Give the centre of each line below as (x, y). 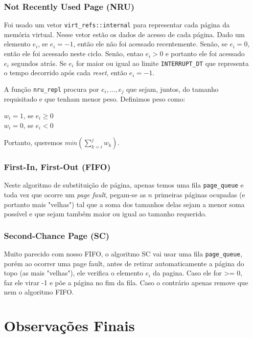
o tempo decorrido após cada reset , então (66, 73)
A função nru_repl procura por (52, 89)
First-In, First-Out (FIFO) (57, 167)
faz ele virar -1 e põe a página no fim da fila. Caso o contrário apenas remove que (126, 282)
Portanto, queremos (33, 142)
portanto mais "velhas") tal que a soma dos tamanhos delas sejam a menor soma (124, 204)
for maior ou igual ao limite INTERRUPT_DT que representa (162, 63)
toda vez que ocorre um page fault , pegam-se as (75, 195)
